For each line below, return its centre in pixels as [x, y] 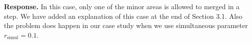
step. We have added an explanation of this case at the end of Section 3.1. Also [123, 16]
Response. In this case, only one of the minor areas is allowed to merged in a [122, 6]
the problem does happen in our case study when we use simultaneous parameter [126, 25]
